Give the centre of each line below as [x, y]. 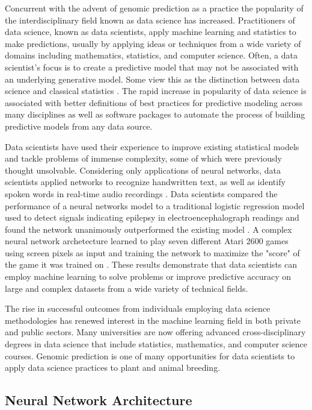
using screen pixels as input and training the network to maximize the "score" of [152, 252]
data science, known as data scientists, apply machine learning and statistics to [151, 32]
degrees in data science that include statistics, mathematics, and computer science [156, 344]
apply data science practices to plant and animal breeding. [113, 367]
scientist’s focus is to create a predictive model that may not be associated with [152, 67]
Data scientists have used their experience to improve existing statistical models [152, 146]
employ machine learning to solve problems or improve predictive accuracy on [148, 276]
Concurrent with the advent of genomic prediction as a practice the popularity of [154, 8]
